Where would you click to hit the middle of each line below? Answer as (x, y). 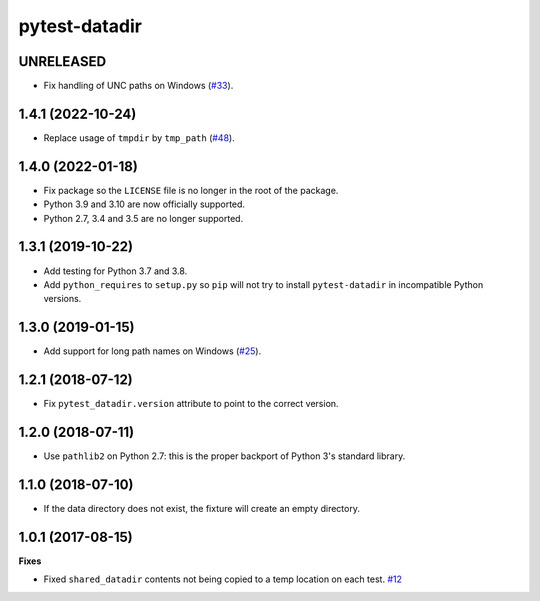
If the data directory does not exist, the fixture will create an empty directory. (201, 508)
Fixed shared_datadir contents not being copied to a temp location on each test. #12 (222, 579)
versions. (62, 299)
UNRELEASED (62, 61)
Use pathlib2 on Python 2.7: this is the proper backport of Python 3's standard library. (224, 456)
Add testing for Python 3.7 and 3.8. (115, 271)
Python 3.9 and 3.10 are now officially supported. (144, 204)
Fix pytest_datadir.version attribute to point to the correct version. (191, 404)
